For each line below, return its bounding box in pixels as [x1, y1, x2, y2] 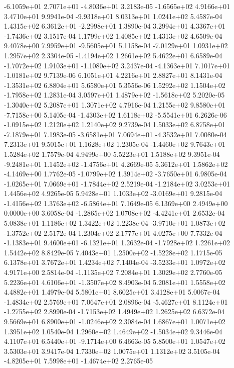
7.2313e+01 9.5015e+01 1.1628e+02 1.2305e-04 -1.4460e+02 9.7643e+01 [4, 139, 225, 149]
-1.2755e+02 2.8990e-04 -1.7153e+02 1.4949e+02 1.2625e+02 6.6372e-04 [4, 306, 225, 317]
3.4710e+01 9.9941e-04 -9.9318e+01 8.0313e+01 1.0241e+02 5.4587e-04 [4, 11, 222, 21]
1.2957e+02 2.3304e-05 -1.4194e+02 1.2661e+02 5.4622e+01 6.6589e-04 [4, 50, 222, 60]
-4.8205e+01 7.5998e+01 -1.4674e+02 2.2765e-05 [4, 355, 153, 366]
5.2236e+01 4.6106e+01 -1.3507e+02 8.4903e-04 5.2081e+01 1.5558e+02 [4, 277, 225, 287]
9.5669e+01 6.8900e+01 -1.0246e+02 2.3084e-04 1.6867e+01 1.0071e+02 [4, 316, 225, 326]
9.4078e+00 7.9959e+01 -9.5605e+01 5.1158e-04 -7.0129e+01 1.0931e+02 [4, 40, 228, 51]
